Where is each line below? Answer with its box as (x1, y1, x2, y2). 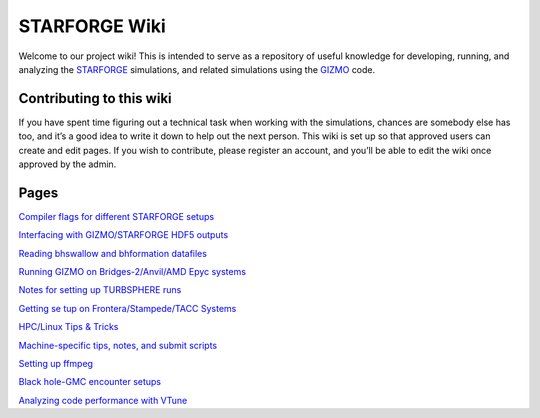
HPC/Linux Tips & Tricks (18, 321, 119, 333)
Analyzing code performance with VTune (18, 394, 188, 406)
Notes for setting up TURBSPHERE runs (18, 284, 182, 296)
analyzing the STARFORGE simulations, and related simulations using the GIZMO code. (18, 63, 376, 75)
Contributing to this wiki (18, 90, 172, 107)
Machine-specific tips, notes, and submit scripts (18, 339, 218, 351)
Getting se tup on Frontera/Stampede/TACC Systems (18, 302, 237, 314)
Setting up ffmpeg (18, 358, 94, 370)
